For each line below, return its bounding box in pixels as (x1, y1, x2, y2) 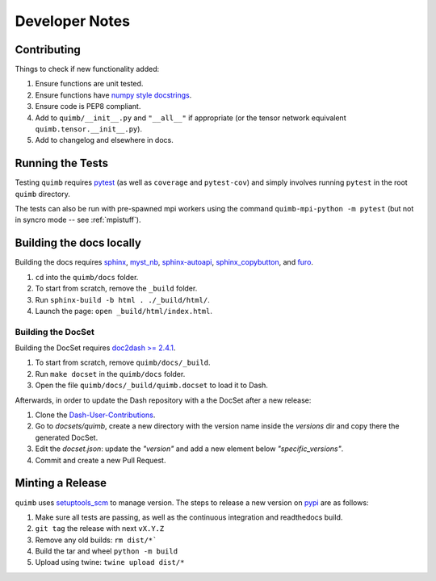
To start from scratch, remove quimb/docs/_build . (35, 357, 211, 367)
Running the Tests (15, 157, 109, 170)
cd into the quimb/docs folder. (35, 272, 139, 282)
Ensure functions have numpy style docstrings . (35, 90, 192, 100)
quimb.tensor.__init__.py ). (35, 124, 143, 134)
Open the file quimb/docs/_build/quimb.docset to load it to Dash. (35, 380, 268, 391)
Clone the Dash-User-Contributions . (35, 410, 156, 420)
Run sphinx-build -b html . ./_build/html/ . (35, 295, 210, 304)
